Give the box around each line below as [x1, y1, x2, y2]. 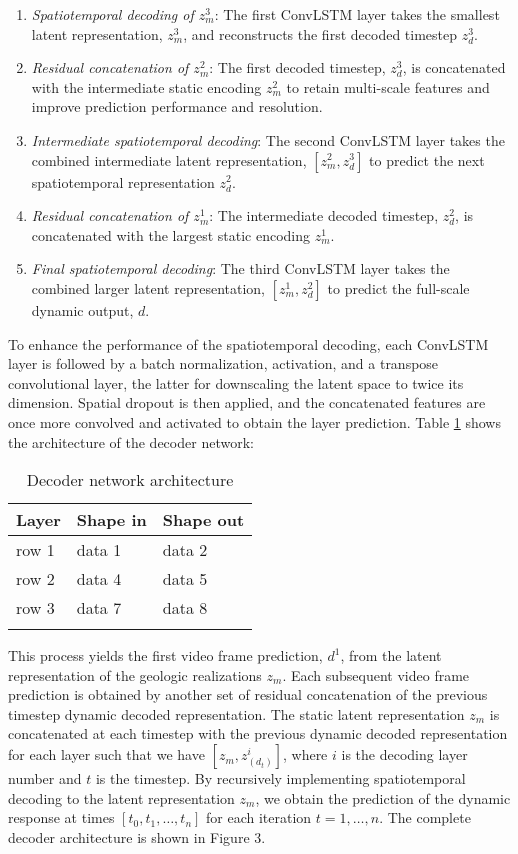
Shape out [162, 508, 245, 532]
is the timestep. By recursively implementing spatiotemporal [95, 768, 466, 789]
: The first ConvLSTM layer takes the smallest [214, 4, 500, 24]
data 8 [162, 596, 208, 620]
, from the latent [340, 645, 442, 666]
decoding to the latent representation [8, 787, 235, 808]
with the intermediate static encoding [31, 76, 262, 97]
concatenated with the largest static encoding [31, 224, 311, 245]
